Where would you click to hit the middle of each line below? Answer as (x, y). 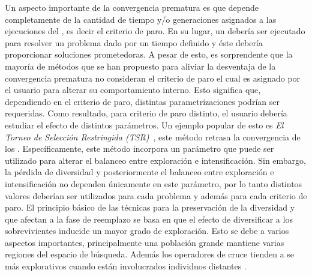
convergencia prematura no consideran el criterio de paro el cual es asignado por (153, 78)
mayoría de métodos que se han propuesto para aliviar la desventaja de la (140, 66)
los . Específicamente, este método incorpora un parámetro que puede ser (139, 148)
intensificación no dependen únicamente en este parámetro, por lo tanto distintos (154, 183)
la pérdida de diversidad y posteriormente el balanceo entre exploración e (139, 172)
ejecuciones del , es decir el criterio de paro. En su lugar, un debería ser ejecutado (155, 31)
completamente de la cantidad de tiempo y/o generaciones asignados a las (141, 19)
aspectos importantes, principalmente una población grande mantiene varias (145, 242)
